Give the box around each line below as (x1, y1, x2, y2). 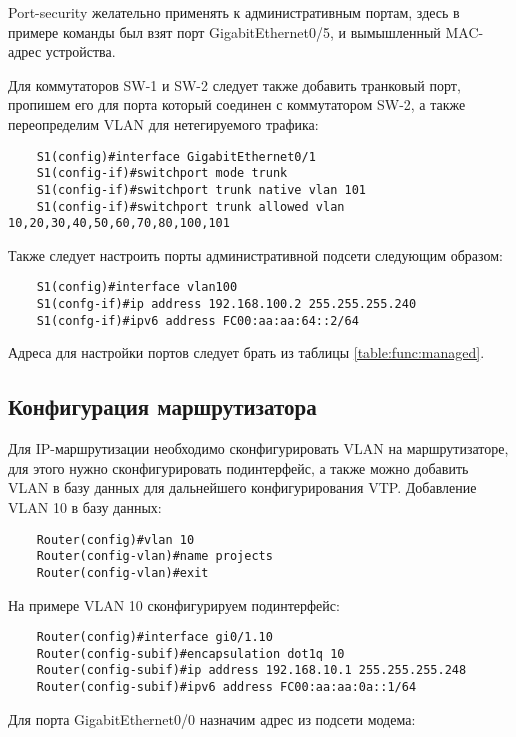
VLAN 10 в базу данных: (8, 496, 162, 517)
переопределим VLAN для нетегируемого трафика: (8, 113, 319, 134)
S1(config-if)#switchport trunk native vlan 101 (36, 182, 366, 197)
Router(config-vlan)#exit (36, 565, 209, 580)
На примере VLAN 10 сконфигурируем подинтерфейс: (8, 594, 340, 615)
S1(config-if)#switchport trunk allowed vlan (36, 199, 345, 214)
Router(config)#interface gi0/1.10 (36, 630, 273, 645)
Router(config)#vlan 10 (36, 532, 195, 547)
